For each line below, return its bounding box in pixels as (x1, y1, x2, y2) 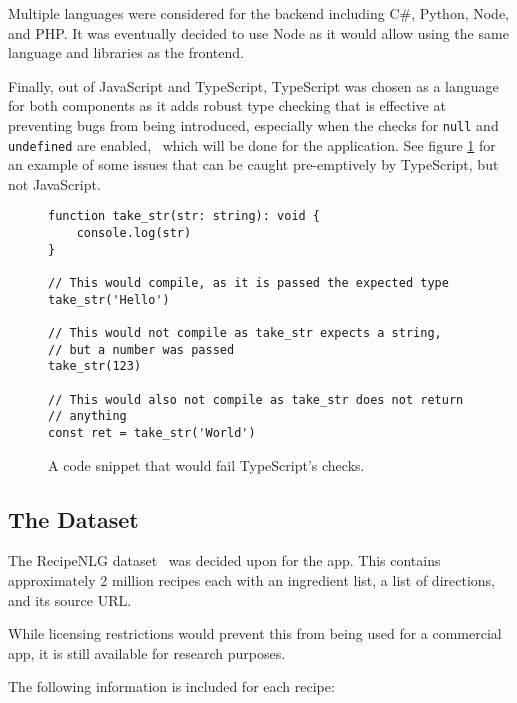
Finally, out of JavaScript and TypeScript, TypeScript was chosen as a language (8, 75, 499, 96)
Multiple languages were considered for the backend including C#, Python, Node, (8, 3, 510, 23)
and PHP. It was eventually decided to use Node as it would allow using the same (8, 22, 509, 43)
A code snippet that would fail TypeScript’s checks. (48, 454, 365, 475)
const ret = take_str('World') (48, 426, 256, 440)
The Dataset (8, 503, 139, 534)
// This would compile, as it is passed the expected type (48, 276, 449, 291)
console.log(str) (76, 226, 192, 241)
